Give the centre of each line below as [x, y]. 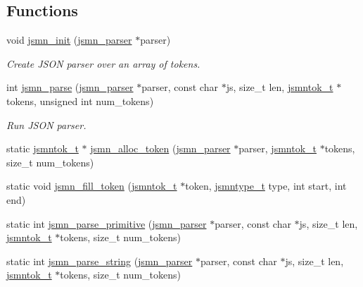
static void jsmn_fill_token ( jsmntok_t [92, 186]
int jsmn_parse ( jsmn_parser [70, 87]
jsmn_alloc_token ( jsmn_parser [160, 148]
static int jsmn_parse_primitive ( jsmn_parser [107, 223]
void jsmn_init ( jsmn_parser [69, 40]
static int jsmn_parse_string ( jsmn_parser [100, 261]
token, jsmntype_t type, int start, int [266, 186]
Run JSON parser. [46, 124]
